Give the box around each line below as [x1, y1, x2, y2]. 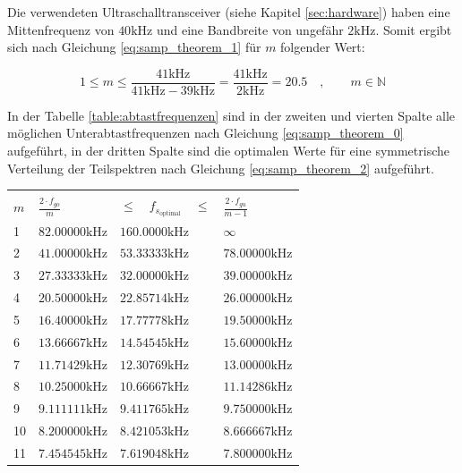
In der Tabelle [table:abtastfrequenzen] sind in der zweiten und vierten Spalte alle [7, 106, 456, 124]
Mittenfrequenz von [7, 20, 115, 38]
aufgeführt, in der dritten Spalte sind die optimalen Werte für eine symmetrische [7, 141, 450, 160]
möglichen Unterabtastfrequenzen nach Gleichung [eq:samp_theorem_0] [7, 123, 404, 142]
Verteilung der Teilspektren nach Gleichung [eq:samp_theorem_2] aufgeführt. [7, 158, 434, 177]
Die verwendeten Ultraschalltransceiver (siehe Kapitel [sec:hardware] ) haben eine [7, 3, 450, 21]
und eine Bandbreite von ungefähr [156, 20, 344, 38]
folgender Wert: [280, 38, 365, 56]
